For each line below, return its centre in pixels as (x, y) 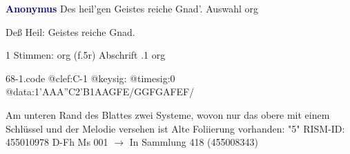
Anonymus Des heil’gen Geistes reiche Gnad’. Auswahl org (132, 8)
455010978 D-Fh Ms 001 (57, 142)
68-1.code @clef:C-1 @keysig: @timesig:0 (90, 78)
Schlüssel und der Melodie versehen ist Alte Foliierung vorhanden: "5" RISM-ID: (175, 128)
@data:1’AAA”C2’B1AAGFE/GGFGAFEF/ (100, 92)
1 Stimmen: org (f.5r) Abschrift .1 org (86, 55)
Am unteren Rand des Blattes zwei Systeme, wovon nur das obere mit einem (168, 114)
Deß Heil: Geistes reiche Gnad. (70, 31)
